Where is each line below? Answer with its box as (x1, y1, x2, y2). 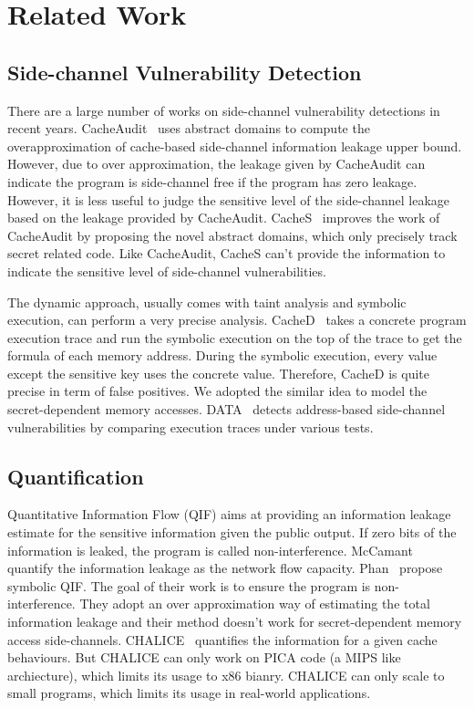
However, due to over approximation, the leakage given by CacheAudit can (7, 154, 426, 173)
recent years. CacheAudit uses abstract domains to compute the (7, 119, 370, 138)
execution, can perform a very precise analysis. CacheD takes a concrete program (7, 310, 467, 329)
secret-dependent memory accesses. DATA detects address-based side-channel (7, 400, 446, 419)
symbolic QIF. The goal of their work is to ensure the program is (7, 576, 371, 595)
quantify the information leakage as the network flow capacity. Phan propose (7, 558, 443, 578)
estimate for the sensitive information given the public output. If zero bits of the (7, 523, 457, 542)
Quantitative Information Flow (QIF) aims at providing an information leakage (7, 505, 451, 524)
